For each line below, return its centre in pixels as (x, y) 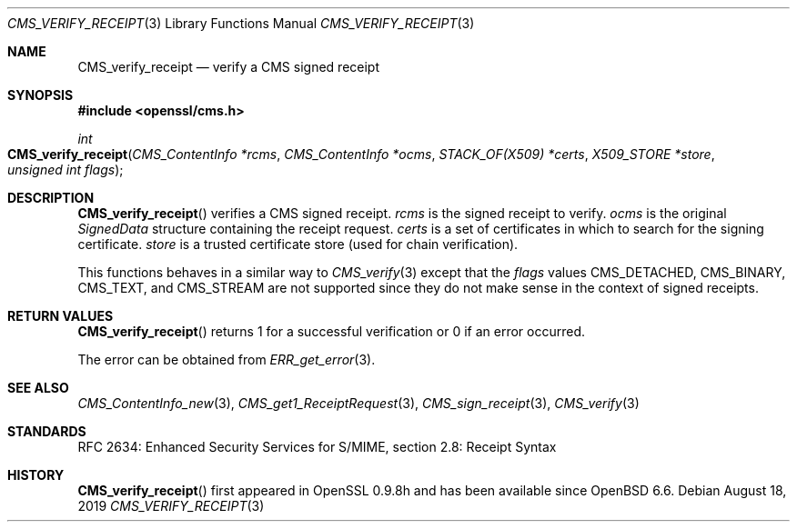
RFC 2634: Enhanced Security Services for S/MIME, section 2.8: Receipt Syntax (317, 447)
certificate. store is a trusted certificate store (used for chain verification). (298, 244)
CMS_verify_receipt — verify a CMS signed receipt (229, 67)
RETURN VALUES (61, 316)
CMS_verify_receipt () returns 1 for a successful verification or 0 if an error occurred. (332, 331)
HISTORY (36, 475)
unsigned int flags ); (66, 170)
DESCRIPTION (51, 198)
